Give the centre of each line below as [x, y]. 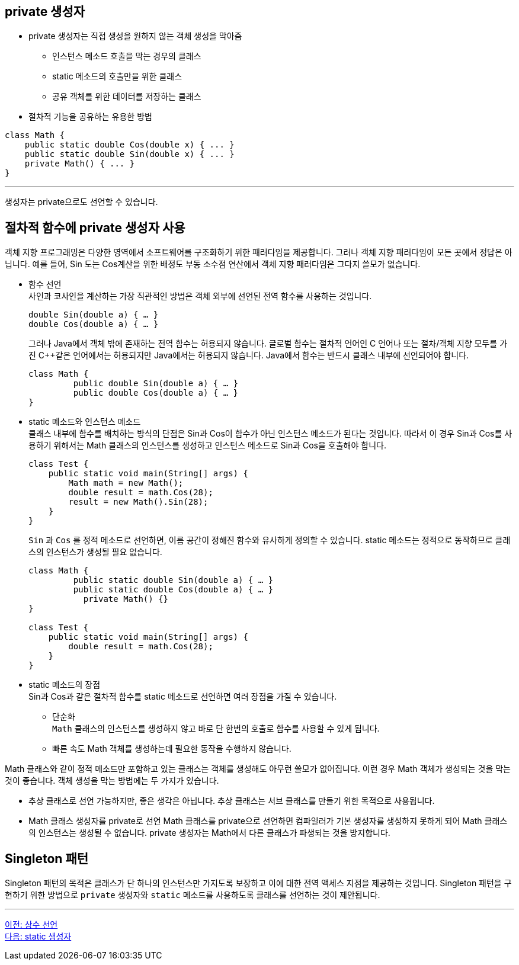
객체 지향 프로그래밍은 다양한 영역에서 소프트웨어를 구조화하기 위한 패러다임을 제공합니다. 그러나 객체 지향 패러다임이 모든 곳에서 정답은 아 [259, 252]
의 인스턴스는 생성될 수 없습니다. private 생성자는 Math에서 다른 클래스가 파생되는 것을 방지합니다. [209, 833]
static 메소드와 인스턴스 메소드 [85, 422]
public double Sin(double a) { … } [156, 384]
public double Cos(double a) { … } [156, 393]
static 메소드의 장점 [65, 685]
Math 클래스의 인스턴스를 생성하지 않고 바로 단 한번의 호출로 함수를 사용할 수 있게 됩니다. [216, 729]
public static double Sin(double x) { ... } [129, 154]
